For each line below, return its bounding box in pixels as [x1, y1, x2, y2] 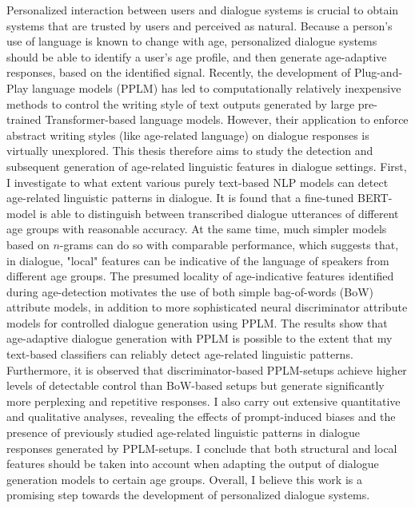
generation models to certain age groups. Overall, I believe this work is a [6, 470, 362, 487]
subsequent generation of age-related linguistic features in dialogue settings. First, [6, 157, 407, 174]
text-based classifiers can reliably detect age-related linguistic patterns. [6, 346, 353, 363]
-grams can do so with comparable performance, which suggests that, [59, 236, 399, 252]
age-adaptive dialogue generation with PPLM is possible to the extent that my [6, 330, 393, 347]
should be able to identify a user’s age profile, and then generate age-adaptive [6, 48, 387, 65]
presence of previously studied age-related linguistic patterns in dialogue [6, 424, 360, 441]
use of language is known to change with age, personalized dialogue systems [6, 33, 377, 50]
